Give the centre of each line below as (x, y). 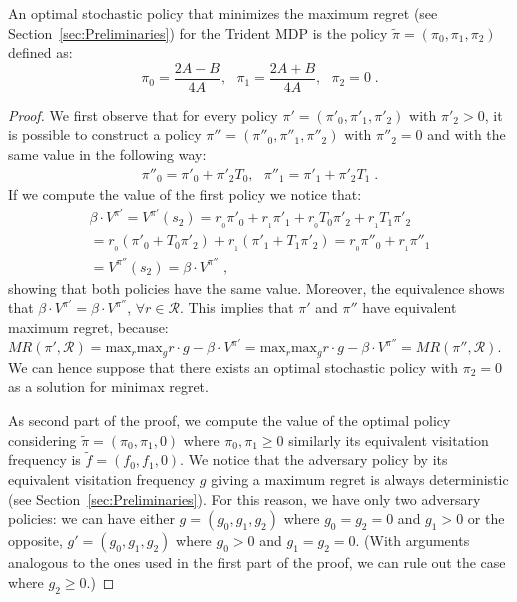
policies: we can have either (91, 518)
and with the (466, 134)
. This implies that (236, 307)
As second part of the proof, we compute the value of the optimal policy (229, 419)
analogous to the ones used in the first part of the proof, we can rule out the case (257, 562)
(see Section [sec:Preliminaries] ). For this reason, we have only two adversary (244, 498)
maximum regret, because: (88, 326)
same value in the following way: (107, 154)
